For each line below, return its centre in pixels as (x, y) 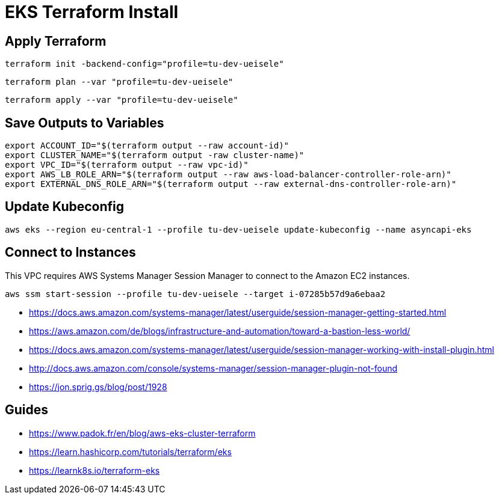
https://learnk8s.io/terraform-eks (95, 470)
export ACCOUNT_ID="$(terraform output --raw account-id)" (147, 146)
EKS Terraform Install (92, 12)
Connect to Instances (70, 253)
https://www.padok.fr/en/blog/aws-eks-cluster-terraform (142, 433)
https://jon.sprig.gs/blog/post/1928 (98, 387)
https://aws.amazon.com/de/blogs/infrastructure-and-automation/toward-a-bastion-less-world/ (220, 331)
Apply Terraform (56, 41)
